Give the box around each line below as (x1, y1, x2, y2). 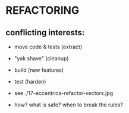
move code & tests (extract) (14, 43, 83, 50)
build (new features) (14, 66, 64, 74)
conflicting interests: (5, 28, 85, 38)
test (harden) (14, 78, 46, 85)
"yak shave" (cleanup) (14, 55, 69, 62)
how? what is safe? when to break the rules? (14, 101, 123, 108)
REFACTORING (5, 4, 80, 17)
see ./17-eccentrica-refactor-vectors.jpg (14, 90, 114, 96)
